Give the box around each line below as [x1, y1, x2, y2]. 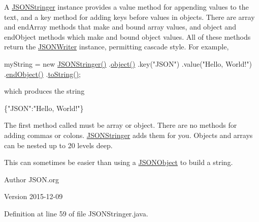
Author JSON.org [4, 174, 59, 184]
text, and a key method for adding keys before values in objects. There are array [4, 11, 255, 22]
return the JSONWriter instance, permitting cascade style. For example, [4, 41, 229, 52]
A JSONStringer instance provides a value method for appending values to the [4, 2, 249, 12]
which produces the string [4, 86, 85, 96]
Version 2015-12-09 [4, 191, 63, 202]
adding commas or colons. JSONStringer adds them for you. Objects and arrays [4, 129, 253, 140]
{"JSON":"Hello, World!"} [4, 102, 84, 113]
